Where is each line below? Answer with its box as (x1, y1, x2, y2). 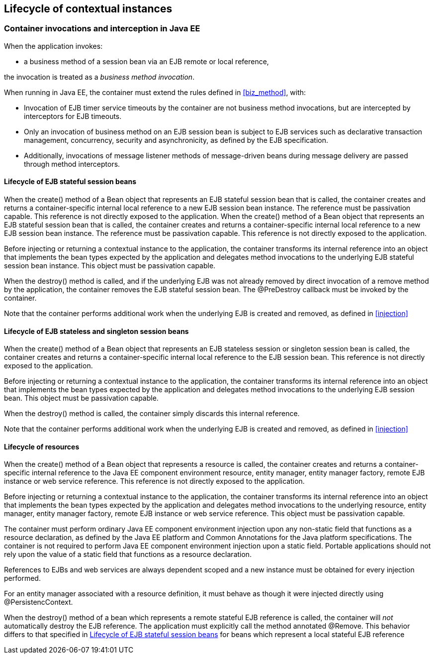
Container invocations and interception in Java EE (4, 23, 200, 34)
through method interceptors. (24, 159, 120, 168)
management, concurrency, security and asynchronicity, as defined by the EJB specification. (24, 135, 329, 144)
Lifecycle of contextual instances (4, 2, 173, 15)
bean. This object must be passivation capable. (4, 394, 159, 403)
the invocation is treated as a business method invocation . (4, 72, 195, 81)
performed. (4, 574, 41, 583)
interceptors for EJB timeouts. (24, 111, 122, 120)
